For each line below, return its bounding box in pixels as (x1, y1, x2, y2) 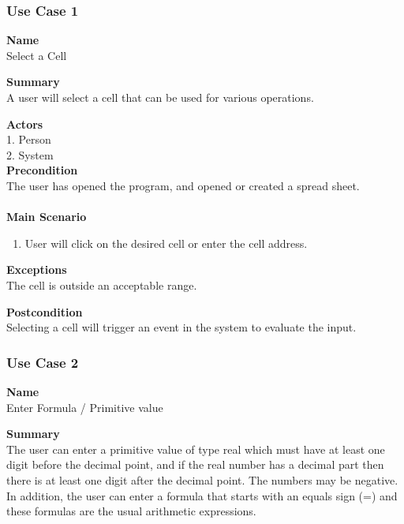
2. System (6, 146, 54, 163)
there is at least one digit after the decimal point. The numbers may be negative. (6, 471, 398, 488)
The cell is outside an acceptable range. (6, 276, 197, 293)
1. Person (6, 131, 51, 148)
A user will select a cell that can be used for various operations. (6, 89, 314, 105)
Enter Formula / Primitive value (6, 399, 163, 415)
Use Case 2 (6, 352, 79, 372)
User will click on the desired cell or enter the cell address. (24, 234, 308, 251)
